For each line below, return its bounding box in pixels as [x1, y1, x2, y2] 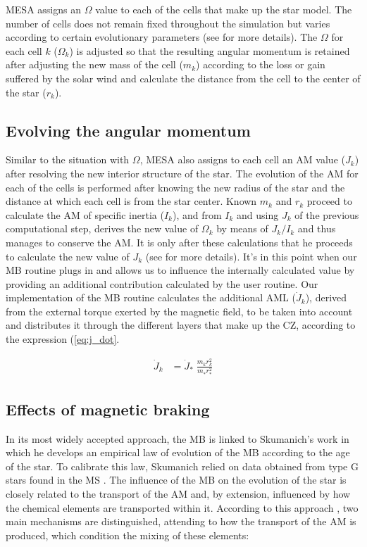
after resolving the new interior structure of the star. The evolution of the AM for [6, 165, 359, 180]
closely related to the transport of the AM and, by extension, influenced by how [6, 486, 351, 501]
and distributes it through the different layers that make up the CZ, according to [6, 317, 356, 332]
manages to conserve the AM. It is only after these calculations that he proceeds [6, 234, 353, 249]
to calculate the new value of [6, 249, 130, 263]
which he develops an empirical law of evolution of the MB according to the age [6, 445, 350, 460]
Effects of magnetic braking [6, 398, 210, 420]
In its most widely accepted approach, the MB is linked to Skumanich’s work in [6, 431, 349, 446]
